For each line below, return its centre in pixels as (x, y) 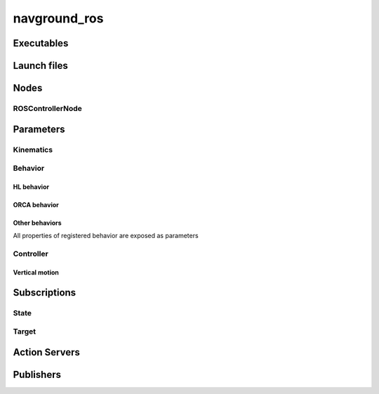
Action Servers (47, 352)
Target (25, 331)
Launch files (40, 66)
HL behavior (31, 187)
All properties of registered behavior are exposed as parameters (106, 236)
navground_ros (58, 18)
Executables (41, 43)
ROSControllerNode (47, 108)
